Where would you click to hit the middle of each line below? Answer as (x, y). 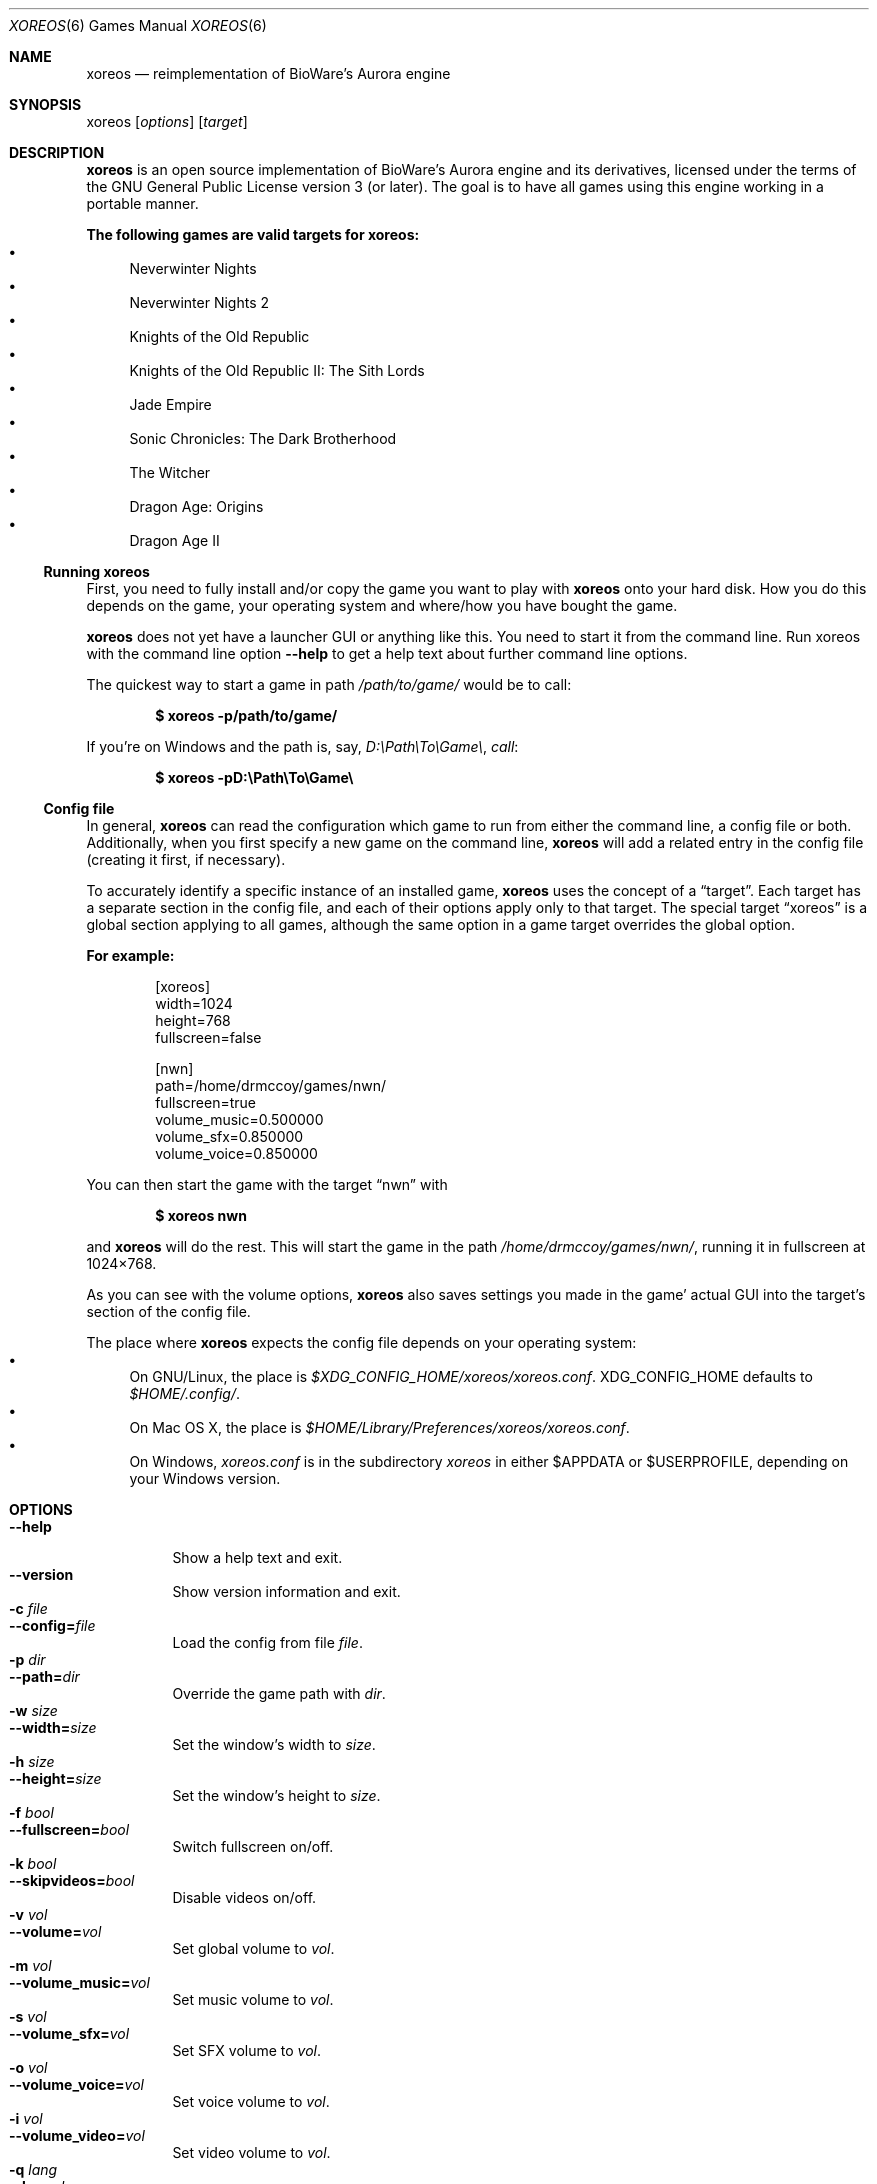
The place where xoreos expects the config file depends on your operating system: (361, 1342)
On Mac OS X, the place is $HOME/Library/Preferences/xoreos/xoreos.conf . (379, 1427)
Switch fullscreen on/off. (253, 1846)
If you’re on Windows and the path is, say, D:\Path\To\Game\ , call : (302, 746)
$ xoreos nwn (201, 1215)
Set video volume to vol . (251, 2152)
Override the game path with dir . (279, 1693)
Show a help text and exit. (257, 1557)
